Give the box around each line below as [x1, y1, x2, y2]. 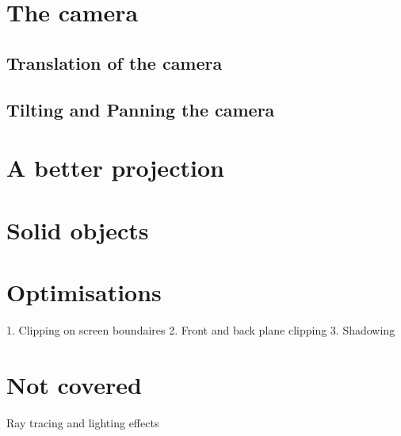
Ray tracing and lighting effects [6, 414, 159, 430]
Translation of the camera [6, 50, 223, 75]
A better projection [6, 151, 224, 184]
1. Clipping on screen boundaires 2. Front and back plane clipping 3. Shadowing [6, 321, 395, 338]
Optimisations [6, 275, 162, 308]
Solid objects [6, 213, 149, 246]
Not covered [6, 368, 142, 400]
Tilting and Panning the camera [6, 97, 275, 121]
